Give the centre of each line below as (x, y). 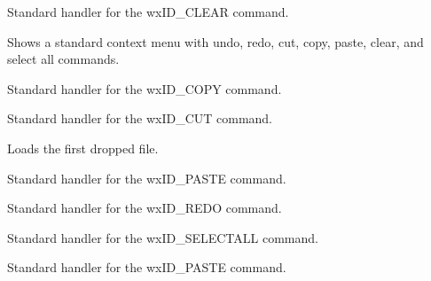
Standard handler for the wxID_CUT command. (140, 118)
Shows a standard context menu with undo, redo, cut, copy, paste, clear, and (215, 41)
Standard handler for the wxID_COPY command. (145, 88)
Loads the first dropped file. (83, 148)
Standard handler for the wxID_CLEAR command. (148, 12)
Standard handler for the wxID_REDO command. (145, 208)
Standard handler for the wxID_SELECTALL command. (163, 237)
